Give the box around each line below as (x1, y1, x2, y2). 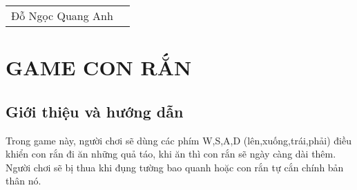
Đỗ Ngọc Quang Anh (11, 8, 113, 23)
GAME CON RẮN (6, 53, 192, 82)
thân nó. (6, 173, 41, 188)
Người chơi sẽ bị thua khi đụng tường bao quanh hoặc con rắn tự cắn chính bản (6, 160, 344, 174)
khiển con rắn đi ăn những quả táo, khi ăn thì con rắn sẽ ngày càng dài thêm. (6, 146, 336, 161)
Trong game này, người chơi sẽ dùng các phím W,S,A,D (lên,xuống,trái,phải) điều (6, 133, 351, 147)
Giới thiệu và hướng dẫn (6, 100, 184, 122)
